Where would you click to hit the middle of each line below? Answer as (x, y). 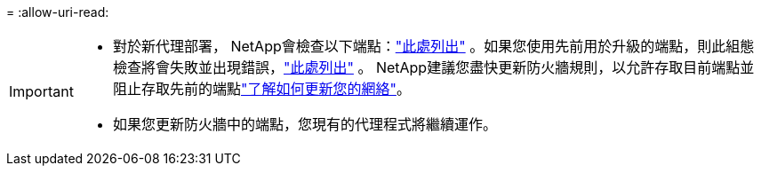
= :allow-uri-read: (58, 12)
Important (41, 91)
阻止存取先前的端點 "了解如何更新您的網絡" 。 (261, 89)
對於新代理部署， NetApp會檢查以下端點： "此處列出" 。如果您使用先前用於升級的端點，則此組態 (433, 46)
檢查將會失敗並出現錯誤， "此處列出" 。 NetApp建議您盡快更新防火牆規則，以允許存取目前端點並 (433, 67)
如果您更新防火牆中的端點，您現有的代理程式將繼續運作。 (304, 124)
